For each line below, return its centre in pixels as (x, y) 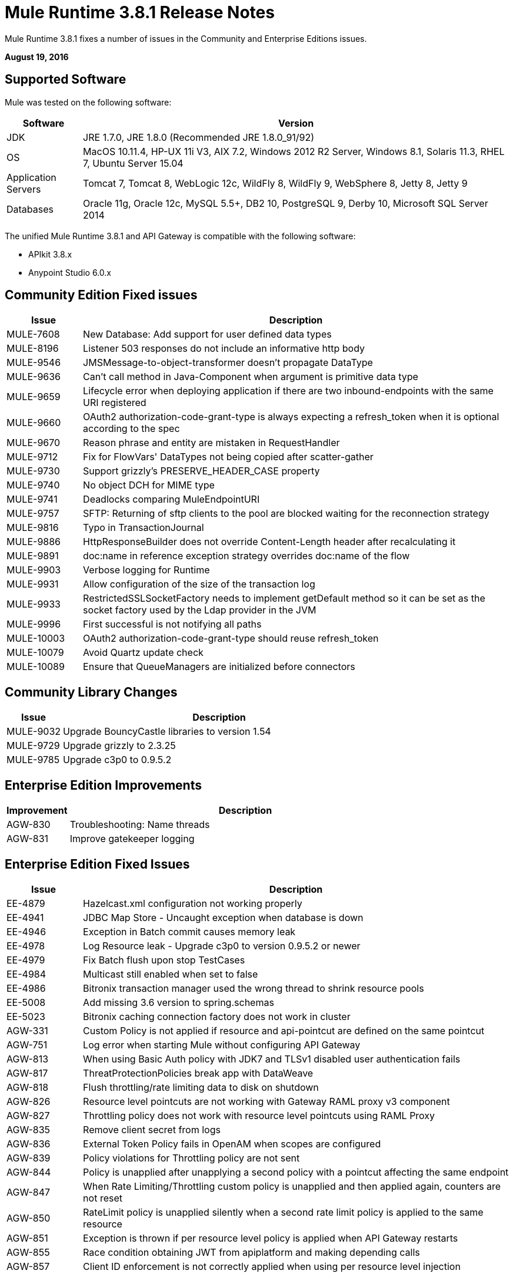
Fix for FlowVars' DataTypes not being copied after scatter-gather (228, 457)
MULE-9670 (34, 443)
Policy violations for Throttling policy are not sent (191, 1158)
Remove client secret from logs (152, 1129)
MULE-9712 (32, 457)
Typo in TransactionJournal (144, 528)
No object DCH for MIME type (149, 485)
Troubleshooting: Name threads (140, 825)
